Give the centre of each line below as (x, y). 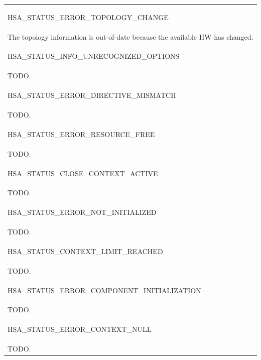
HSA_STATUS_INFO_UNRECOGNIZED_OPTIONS (94, 56)
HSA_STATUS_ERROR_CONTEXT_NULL (80, 329)
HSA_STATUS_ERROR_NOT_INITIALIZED (82, 212)
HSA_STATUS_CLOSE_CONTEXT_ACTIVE (83, 173)
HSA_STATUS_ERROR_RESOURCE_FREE (81, 134)
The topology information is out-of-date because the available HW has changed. (130, 36)
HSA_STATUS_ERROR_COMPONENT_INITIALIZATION (104, 290)
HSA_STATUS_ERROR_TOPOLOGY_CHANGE (88, 17)
